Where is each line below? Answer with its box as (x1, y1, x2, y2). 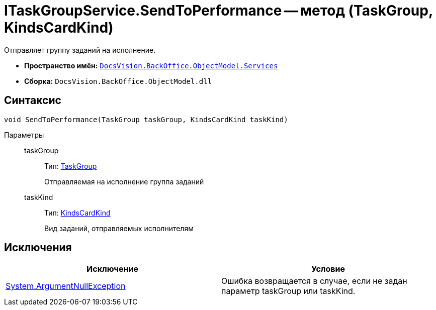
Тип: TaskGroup (44, 161, 97, 170)
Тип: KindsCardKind (44, 208, 111, 217)
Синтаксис (4, 94, 61, 107)
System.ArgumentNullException (6, 281, 126, 291)
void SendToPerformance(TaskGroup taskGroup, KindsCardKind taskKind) (4, 115, 288, 124)
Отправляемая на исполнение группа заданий (44, 177, 204, 186)
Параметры (4, 130, 44, 139)
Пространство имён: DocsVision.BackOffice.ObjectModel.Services (24, 61, 278, 70)
